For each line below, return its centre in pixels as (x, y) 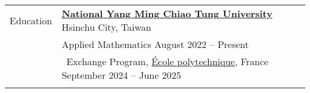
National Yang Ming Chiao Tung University (167, 13)
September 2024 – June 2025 (121, 75)
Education (31, 20)
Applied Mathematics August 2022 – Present (155, 44)
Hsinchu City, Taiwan (106, 27)
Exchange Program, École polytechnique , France (168, 61)
